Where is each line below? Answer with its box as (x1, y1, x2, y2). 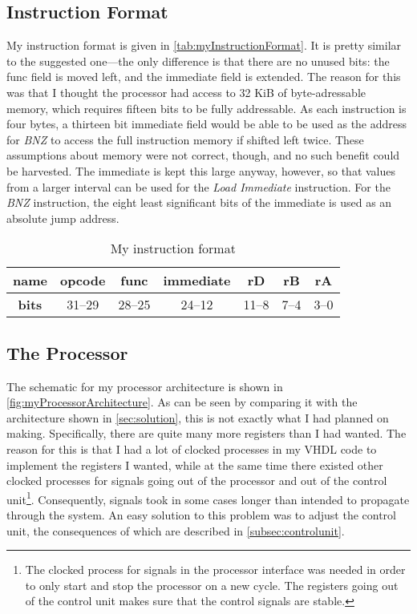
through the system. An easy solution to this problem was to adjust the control (6, 506, 396, 523)
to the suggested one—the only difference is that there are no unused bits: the (6, 52, 390, 69)
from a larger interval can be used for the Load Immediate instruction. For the (6, 178, 391, 195)
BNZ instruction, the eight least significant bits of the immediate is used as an (6, 194, 392, 211)
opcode (59, 271, 106, 290)
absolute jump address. (6, 209, 119, 226)
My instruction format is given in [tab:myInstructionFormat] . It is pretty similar (6, 37, 402, 54)
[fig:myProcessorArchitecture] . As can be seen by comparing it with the (6, 394, 358, 410)
